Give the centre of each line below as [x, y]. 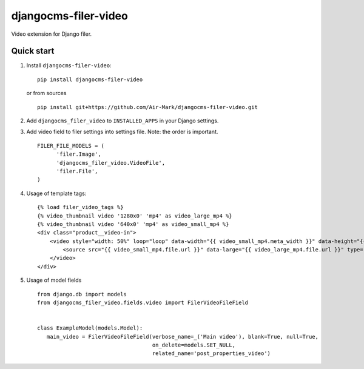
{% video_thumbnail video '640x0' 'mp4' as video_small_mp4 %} [133, 224]
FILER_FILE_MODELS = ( [71, 146]
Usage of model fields [54, 280]
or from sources [46, 93]
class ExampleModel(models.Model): [90, 328]
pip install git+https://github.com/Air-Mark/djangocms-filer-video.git [147, 107]
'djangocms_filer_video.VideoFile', [111, 163]
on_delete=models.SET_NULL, [194, 345]
